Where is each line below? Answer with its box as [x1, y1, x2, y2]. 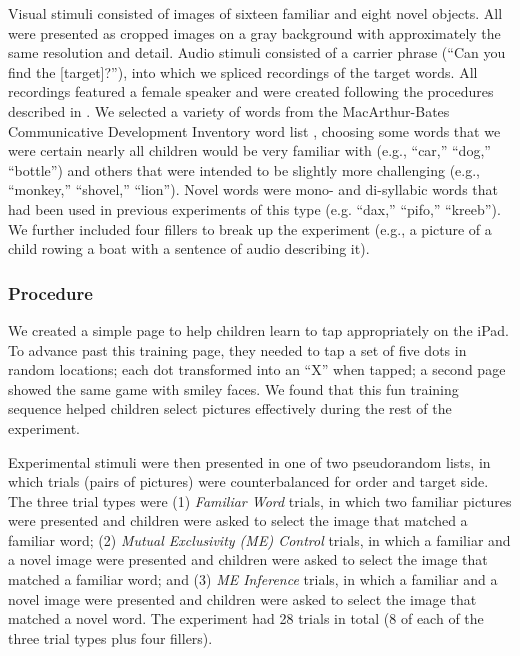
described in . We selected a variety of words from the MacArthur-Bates [8, 100, 450, 121]
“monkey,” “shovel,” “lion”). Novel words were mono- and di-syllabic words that [8, 179, 498, 200]
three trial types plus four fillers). [8, 627, 213, 648]
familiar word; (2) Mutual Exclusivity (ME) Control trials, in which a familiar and [8, 529, 511, 550]
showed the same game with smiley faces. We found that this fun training [8, 378, 459, 399]
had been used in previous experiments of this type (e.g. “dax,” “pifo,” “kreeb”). [8, 198, 501, 219]
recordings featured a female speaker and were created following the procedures [8, 81, 494, 102]
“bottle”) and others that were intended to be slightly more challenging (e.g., [8, 159, 480, 180]
